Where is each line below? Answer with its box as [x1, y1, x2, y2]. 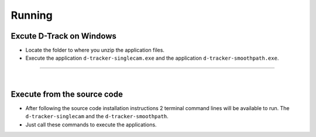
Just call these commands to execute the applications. [25, 121, 157, 128]
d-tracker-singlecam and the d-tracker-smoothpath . [25, 113, 169, 120]
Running [11, 9, 53, 22]
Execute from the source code [11, 89, 123, 99]
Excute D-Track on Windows [11, 31, 117, 41]
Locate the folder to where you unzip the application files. [25, 47, 165, 54]
